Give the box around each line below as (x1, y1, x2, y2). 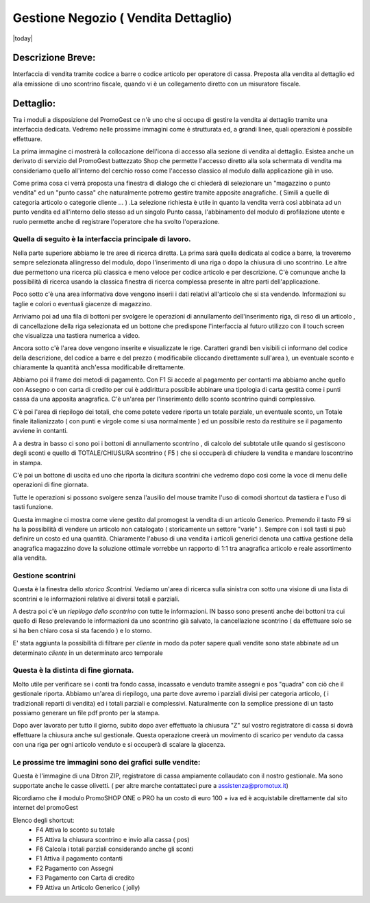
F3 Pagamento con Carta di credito (36, 874, 135, 882)
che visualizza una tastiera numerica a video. (12, 331, 140, 339)
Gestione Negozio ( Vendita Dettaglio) (12, 10, 232, 25)
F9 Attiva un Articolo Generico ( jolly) (36, 883, 140, 891)
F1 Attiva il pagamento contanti (36, 854, 123, 863)
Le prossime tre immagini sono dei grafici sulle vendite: (12, 757, 201, 767)
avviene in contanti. (12, 427, 69, 435)
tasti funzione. (12, 503, 53, 511)
